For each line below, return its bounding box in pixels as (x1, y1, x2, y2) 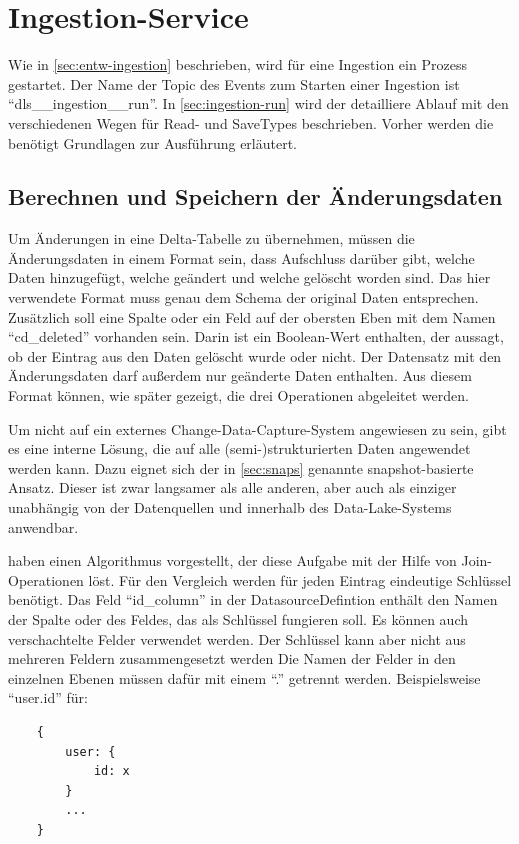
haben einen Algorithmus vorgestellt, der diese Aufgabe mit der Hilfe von (8, 550, 457, 571)
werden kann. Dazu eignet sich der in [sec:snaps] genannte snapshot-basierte (8, 457, 474, 478)
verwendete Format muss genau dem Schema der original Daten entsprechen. (8, 287, 479, 308)
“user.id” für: (8, 687, 88, 708)
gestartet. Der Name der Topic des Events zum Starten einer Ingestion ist (8, 73, 460, 94)
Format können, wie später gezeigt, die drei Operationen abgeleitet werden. (8, 385, 469, 406)
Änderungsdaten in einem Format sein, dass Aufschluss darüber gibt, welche (8, 247, 475, 268)
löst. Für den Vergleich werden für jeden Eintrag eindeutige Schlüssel (88, 569, 512, 590)
